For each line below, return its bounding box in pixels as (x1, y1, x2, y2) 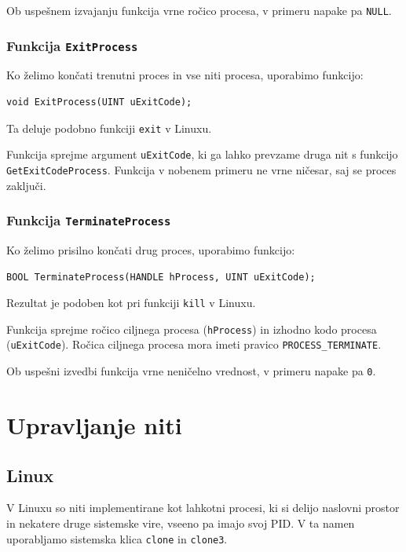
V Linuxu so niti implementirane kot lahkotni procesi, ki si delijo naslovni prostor (6, 499, 400, 516)
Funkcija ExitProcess (6, 35, 138, 55)
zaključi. (6, 177, 46, 193)
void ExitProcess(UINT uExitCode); (6, 97, 192, 108)
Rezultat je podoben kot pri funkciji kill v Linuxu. (6, 294, 256, 311)
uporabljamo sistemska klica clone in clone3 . (6, 530, 228, 547)
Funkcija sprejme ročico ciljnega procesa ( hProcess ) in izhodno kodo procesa (6, 320, 377, 337)
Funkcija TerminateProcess (6, 210, 171, 230)
